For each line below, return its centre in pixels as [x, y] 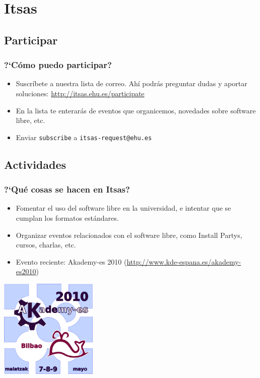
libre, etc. [30, 120]
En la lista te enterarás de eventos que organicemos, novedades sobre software [136, 110]
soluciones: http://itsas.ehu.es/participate [80, 93]
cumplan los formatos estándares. [67, 218]
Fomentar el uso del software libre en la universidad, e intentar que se [123, 208]
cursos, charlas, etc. [46, 245]
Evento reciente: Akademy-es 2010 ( [71, 261]
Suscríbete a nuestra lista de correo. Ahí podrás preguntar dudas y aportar [132, 83]
